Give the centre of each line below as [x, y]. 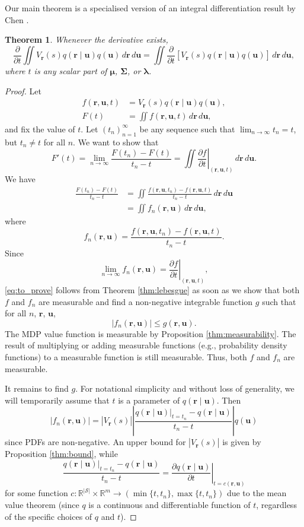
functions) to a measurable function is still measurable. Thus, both [126, 356]
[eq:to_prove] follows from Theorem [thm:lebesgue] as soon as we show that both [152, 289]
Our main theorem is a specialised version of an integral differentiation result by [151, 8]
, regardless [276, 504]
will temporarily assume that [57, 400]
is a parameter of [149, 400]
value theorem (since [42, 504]
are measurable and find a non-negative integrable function [145, 301]
